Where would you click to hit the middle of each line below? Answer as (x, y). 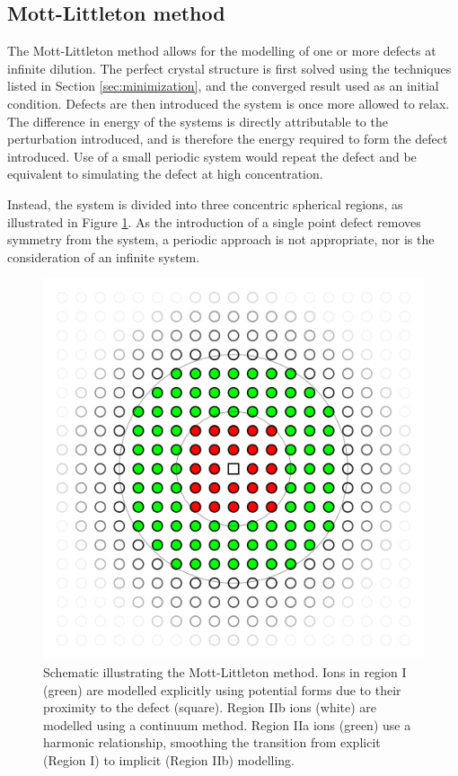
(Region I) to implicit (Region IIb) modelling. (169, 759)
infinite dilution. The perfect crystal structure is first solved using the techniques (229, 68)
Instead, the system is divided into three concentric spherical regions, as (205, 203)
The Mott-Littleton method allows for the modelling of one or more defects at (222, 51)
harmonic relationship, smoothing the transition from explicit (212, 742)
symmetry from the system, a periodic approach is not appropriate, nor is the (221, 239)
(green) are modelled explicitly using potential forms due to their (222, 689)
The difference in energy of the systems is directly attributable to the (198, 121)
